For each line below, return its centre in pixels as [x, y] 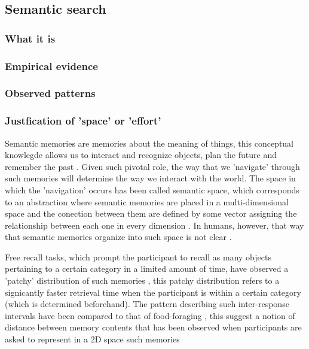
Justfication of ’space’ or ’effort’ [83, 121]
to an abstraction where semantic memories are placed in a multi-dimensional [147, 201]
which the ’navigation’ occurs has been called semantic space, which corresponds [152, 189]
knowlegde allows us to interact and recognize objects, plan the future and [141, 155]
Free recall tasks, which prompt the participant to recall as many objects [138, 257]
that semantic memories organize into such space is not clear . [118, 237]
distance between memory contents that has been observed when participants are [153, 327]
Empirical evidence [51, 66]
